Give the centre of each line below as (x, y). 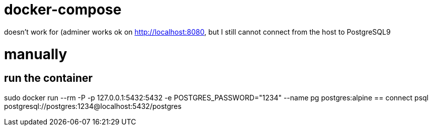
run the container (49, 78)
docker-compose (63, 10)
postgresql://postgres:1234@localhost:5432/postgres (93, 106)
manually (36, 54)
